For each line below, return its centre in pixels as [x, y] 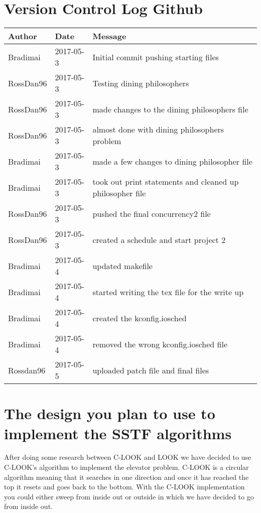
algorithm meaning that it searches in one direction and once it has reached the [126, 477]
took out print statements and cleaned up [166, 182]
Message [109, 36]
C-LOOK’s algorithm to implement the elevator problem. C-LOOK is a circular [126, 467]
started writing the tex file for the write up [168, 292]
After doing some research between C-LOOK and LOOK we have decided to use [128, 457]
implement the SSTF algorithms [118, 433]
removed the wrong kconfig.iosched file [160, 344]
